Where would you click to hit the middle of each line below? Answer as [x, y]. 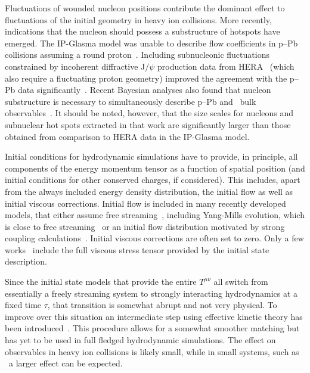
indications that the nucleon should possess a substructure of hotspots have [142, 31]
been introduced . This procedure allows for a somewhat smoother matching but [152, 328]
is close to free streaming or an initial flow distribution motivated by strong [145, 226]
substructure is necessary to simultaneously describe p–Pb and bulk [131, 101]
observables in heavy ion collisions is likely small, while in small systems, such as [152, 351]
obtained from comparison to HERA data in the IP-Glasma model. [127, 136]
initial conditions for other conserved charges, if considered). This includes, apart [153, 180]
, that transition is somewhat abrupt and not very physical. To [162, 305]
